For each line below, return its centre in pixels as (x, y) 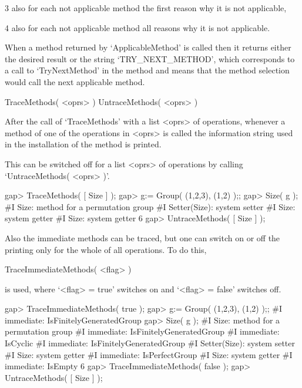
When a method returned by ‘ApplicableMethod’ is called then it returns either (148, 47)
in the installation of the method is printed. (83, 144)
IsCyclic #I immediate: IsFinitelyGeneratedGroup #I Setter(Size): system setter (150, 343)
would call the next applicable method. (75, 81)
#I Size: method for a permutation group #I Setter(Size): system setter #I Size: (150, 206)
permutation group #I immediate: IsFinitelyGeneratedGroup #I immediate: (142, 331)
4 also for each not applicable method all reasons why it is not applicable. (137, 27)
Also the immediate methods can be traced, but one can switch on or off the (142, 237)
